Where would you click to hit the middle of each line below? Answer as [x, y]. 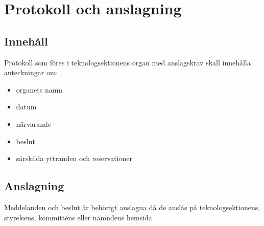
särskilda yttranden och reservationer [74, 158]
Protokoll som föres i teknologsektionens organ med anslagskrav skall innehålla [127, 62]
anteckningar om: [31, 72]
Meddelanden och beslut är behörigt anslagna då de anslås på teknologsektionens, [132, 207]
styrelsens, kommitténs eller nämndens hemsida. [79, 217]
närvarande [33, 123]
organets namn [39, 89]
